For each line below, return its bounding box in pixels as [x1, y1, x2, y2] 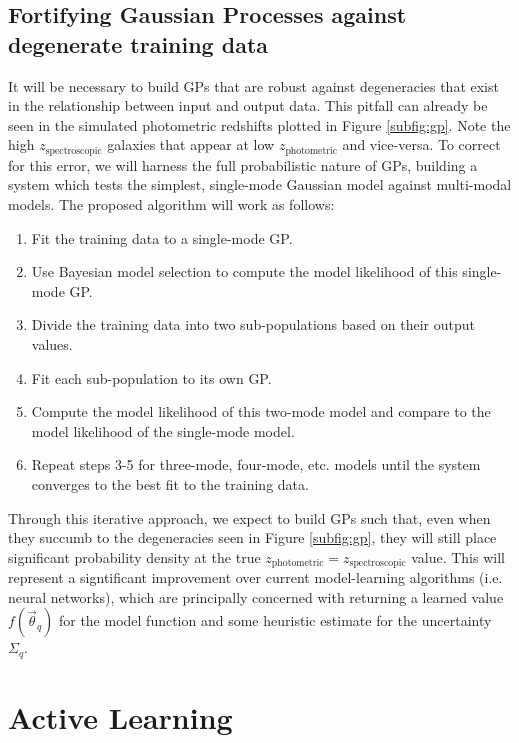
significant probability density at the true [8, 546, 261, 567]
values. [31, 333, 73, 354]
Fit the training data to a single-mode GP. [31, 227, 293, 248]
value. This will [411, 546, 505, 567]
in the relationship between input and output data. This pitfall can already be [8, 95, 488, 116]
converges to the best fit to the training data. [31, 473, 309, 494]
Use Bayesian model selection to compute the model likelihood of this [31, 261, 458, 282]
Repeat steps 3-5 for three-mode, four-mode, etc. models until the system [31, 454, 481, 475]
